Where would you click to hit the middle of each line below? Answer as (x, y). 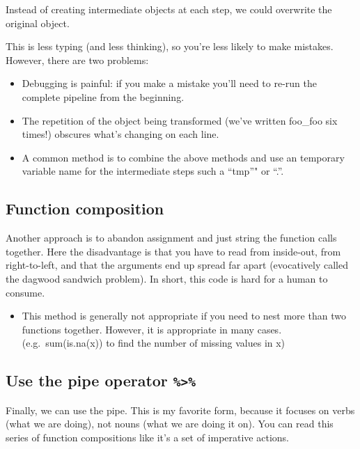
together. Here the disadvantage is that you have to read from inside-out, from (173, 251)
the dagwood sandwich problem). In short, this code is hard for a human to (167, 278)
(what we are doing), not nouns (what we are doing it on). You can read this (170, 424)
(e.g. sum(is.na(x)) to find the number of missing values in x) (154, 343)
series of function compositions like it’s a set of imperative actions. (147, 437)
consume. (25, 292)
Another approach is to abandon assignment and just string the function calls (171, 238)
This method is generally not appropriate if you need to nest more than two (184, 316)
